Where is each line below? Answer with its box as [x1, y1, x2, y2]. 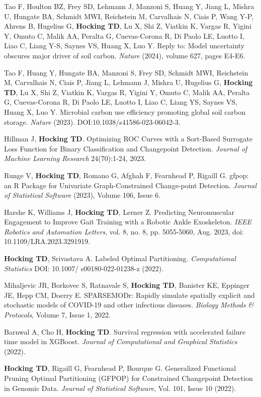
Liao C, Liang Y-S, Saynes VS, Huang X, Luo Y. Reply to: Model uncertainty [4, 40, 245, 51]
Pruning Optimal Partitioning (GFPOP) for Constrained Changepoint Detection [4, 373, 253, 383]
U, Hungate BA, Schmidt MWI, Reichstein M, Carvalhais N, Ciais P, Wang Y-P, [4, 11, 254, 21]
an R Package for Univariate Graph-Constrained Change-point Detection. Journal [4, 180, 257, 190]
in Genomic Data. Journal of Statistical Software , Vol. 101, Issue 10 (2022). [4, 382, 236, 393]
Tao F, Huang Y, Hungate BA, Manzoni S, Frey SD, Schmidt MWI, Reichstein [4, 67, 248, 77]
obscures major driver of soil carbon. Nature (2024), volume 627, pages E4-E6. [4, 50, 245, 60]
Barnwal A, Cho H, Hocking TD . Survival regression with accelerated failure [4, 326, 246, 337]
